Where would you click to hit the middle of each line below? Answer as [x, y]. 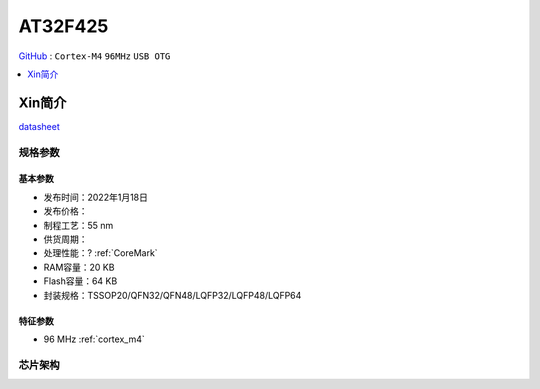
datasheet [39, 126]
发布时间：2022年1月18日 [96, 197]
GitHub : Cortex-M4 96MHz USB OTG [94, 56]
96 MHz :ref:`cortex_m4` [94, 339]
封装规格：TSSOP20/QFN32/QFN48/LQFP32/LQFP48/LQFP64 [172, 295]
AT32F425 [63, 26]
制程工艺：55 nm [78, 225]
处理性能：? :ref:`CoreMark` [101, 253]
